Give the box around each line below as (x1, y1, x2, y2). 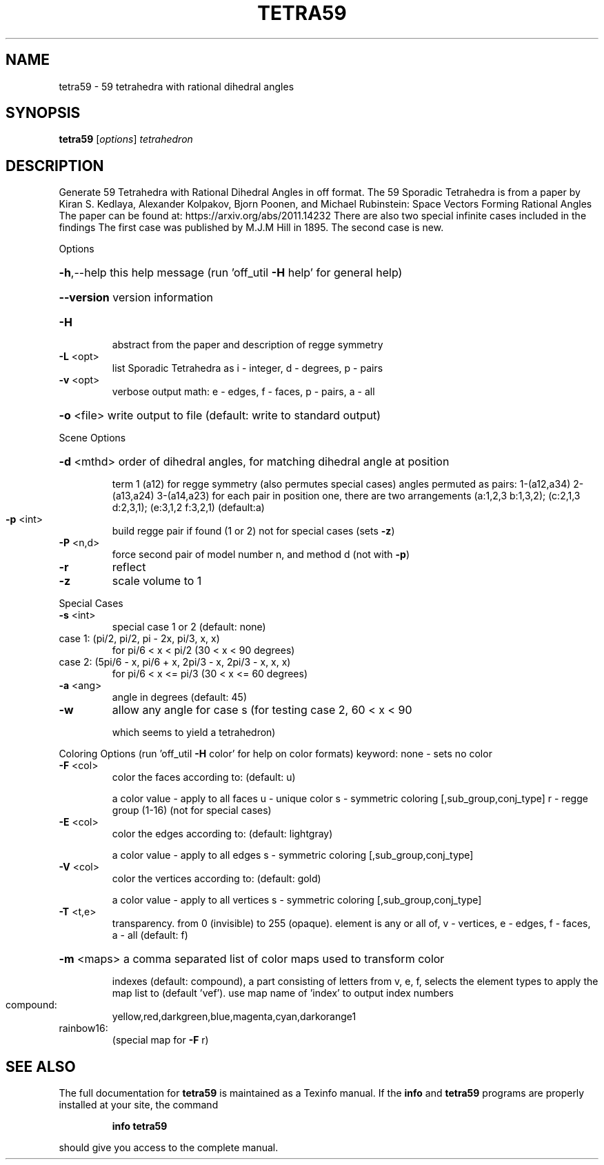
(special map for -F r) (112, 1034, 209, 1046)
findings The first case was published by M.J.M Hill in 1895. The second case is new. (59, 221, 444, 234)
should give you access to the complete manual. (59, 1142, 279, 1154)
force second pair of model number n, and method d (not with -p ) (112, 548, 410, 561)
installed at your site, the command (59, 1099, 219, 1111)
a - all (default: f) (112, 929, 188, 942)
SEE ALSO (6, 1057, 76, 1075)
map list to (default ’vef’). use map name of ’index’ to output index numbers (112, 987, 454, 999)
